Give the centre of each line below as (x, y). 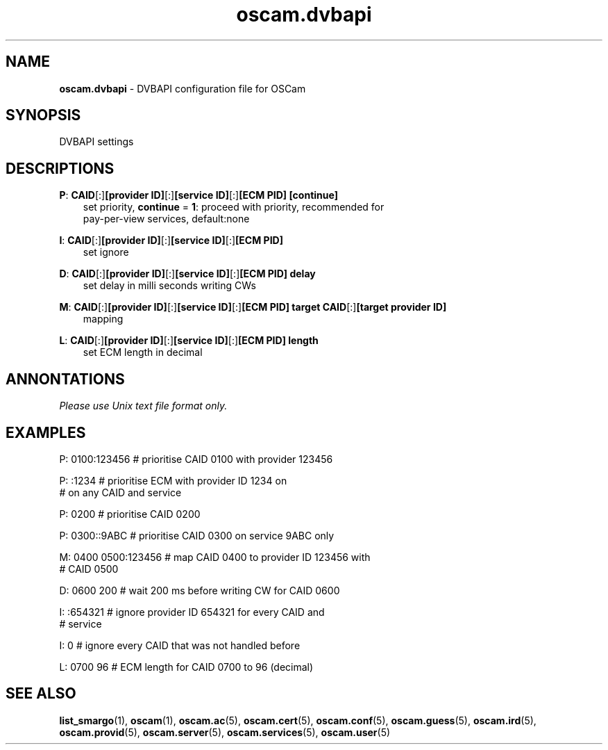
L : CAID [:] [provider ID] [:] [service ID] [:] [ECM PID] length (189, 341)
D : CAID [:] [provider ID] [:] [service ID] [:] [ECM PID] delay (187, 274)
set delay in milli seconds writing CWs (169, 286)
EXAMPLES (46, 432)
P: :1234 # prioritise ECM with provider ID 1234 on (173, 480)
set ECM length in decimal (143, 352)
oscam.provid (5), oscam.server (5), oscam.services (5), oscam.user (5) (225, 732)
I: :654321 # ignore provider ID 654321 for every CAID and (192, 612)
